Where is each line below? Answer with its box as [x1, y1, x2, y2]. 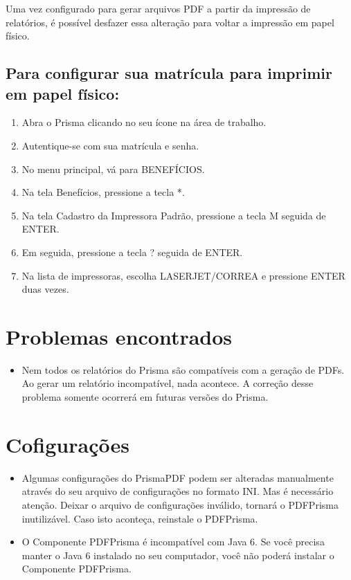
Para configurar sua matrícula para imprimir [6, 62, 332, 84]
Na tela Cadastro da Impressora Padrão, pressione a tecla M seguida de [21, 208, 326, 222]
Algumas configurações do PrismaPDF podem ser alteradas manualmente [21, 470, 334, 484]
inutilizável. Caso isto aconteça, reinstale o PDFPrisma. [21, 511, 258, 525]
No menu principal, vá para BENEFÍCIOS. [21, 161, 205, 176]
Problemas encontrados [6, 322, 233, 350]
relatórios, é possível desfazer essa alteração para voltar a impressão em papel [6, 15, 334, 29]
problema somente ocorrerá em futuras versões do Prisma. [21, 390, 269, 404]
